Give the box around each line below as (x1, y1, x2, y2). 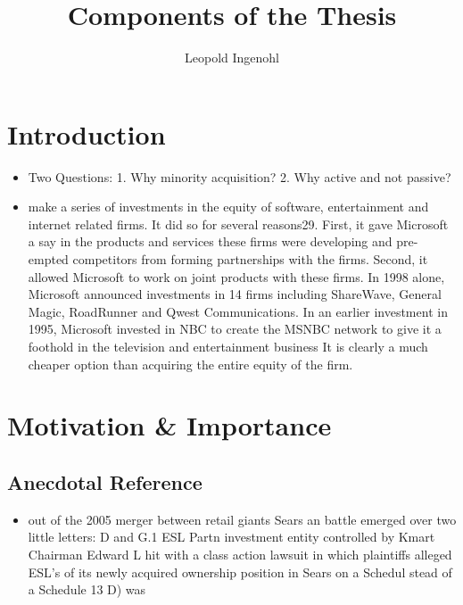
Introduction (7, 115, 166, 152)
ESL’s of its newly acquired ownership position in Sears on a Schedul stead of (28, 562, 452, 581)
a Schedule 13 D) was (28, 580, 146, 599)
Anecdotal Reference (7, 468, 203, 495)
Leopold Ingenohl (185, 48, 279, 67)
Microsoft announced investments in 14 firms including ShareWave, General (28, 285, 442, 303)
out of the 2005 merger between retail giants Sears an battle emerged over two (28, 510, 457, 528)
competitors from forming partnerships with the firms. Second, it (72, 250, 428, 269)
